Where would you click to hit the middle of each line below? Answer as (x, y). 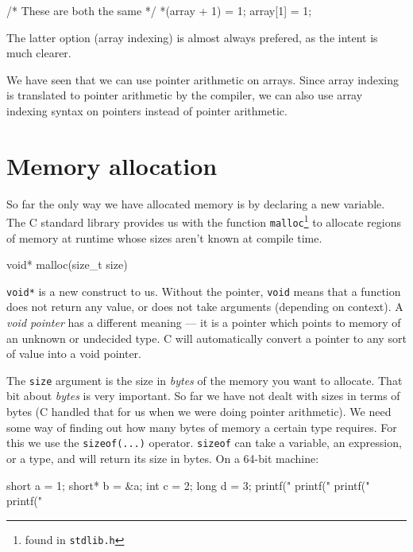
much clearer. (39, 53)
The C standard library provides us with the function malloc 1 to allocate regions (204, 221)
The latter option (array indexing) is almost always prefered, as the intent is (192, 37)
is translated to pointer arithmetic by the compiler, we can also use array (185, 95)
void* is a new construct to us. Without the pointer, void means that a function (204, 291)
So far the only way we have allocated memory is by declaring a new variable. (196, 203)
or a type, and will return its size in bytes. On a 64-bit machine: (163, 458)
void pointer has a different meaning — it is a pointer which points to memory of (204, 323)
